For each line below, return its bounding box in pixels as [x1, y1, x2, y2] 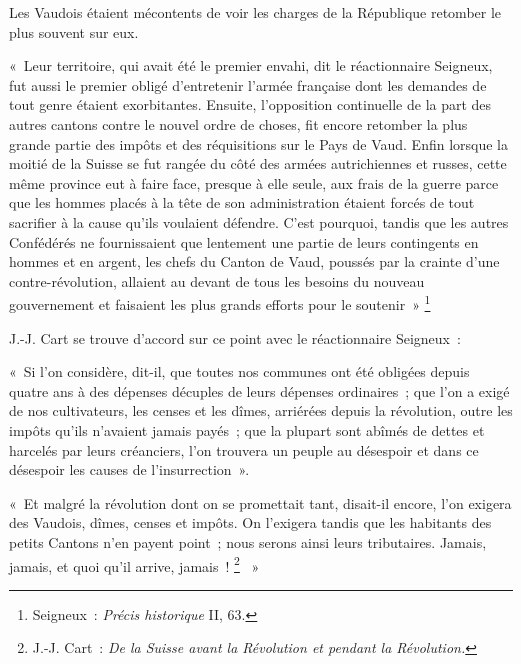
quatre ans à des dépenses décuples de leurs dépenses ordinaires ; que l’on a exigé [9, 380, 510, 401]
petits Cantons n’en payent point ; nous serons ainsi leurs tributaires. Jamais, [9, 531, 487, 552]
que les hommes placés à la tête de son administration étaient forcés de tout [9, 192, 475, 213]
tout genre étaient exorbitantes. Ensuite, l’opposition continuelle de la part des [9, 94, 492, 115]
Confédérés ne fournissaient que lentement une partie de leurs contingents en [9, 231, 479, 252]
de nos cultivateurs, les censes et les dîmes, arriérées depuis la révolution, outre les [9, 400, 513, 421]
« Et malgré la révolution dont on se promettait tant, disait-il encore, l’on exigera [9, 492, 512, 513]
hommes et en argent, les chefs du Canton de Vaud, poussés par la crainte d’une [9, 251, 500, 272]
